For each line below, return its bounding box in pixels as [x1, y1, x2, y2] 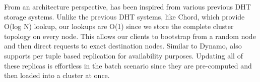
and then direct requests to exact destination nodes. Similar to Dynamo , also [4, 40, 242, 51]
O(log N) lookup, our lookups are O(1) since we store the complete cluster [4, 21, 234, 31]
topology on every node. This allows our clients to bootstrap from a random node [4, 30, 256, 41]
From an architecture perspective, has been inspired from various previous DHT [4, 1, 251, 11]
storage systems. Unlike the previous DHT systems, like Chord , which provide [4, 11, 245, 21]
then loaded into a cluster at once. [4, 70, 110, 80]
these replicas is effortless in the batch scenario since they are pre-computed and [4, 60, 252, 70]
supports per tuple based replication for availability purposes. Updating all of [4, 50, 243, 60]
